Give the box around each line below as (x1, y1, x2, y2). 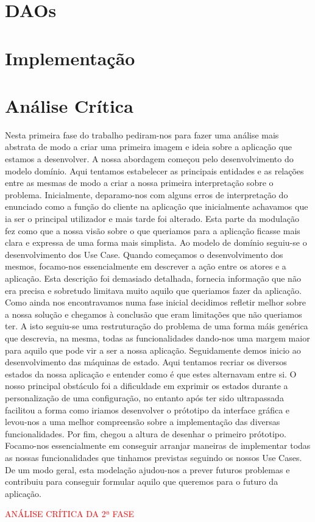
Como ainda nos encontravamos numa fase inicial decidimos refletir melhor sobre (5, 296, 306, 309)
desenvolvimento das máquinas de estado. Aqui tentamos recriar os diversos (5, 356, 287, 368)
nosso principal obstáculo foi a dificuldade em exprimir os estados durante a (5, 379, 288, 392)
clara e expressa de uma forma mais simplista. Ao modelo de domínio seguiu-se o (5, 236, 307, 249)
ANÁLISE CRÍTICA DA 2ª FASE (5, 507, 135, 520)
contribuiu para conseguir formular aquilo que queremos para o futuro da (5, 475, 278, 488)
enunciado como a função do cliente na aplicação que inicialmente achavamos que (5, 200, 308, 213)
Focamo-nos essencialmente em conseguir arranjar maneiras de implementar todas (5, 439, 311, 452)
